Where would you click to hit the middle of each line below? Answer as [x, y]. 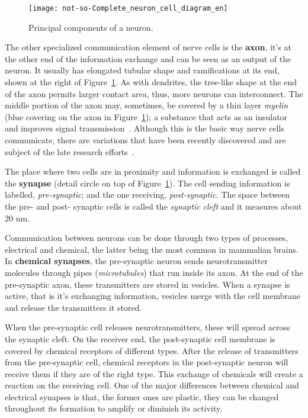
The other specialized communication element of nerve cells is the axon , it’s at [148, 47]
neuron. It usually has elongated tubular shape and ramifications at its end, [142, 70]
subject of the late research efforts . [70, 151]
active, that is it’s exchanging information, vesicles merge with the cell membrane [153, 296]
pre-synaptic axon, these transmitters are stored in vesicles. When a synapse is [147, 284]
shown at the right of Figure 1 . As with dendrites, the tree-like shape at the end [151, 82]
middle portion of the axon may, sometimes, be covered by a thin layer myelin [147, 105]
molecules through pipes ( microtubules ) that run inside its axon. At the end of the [154, 272]
